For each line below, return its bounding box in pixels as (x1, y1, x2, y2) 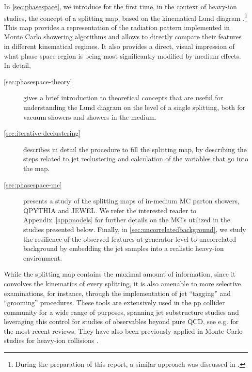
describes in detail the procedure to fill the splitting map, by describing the (23, 144, 247, 154)
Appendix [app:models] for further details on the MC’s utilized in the (23, 215, 231, 225)
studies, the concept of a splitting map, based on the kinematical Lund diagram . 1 (4, 11, 248, 23)
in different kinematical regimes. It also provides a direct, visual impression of (4, 41, 235, 51)
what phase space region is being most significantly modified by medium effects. (4, 50, 241, 61)
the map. (23, 163, 50, 173)
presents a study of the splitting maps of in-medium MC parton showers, (23, 196, 239, 206)
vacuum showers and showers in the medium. (23, 111, 157, 122)
